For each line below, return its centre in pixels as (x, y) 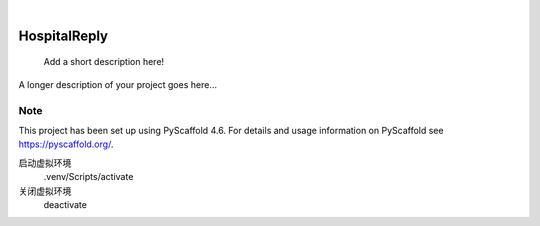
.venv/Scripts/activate (88, 177)
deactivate (65, 204)
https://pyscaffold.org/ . (66, 144)
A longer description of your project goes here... (117, 84)
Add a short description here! (104, 62)
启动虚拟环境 (45, 162)
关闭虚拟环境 (45, 191)
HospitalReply (63, 35)
